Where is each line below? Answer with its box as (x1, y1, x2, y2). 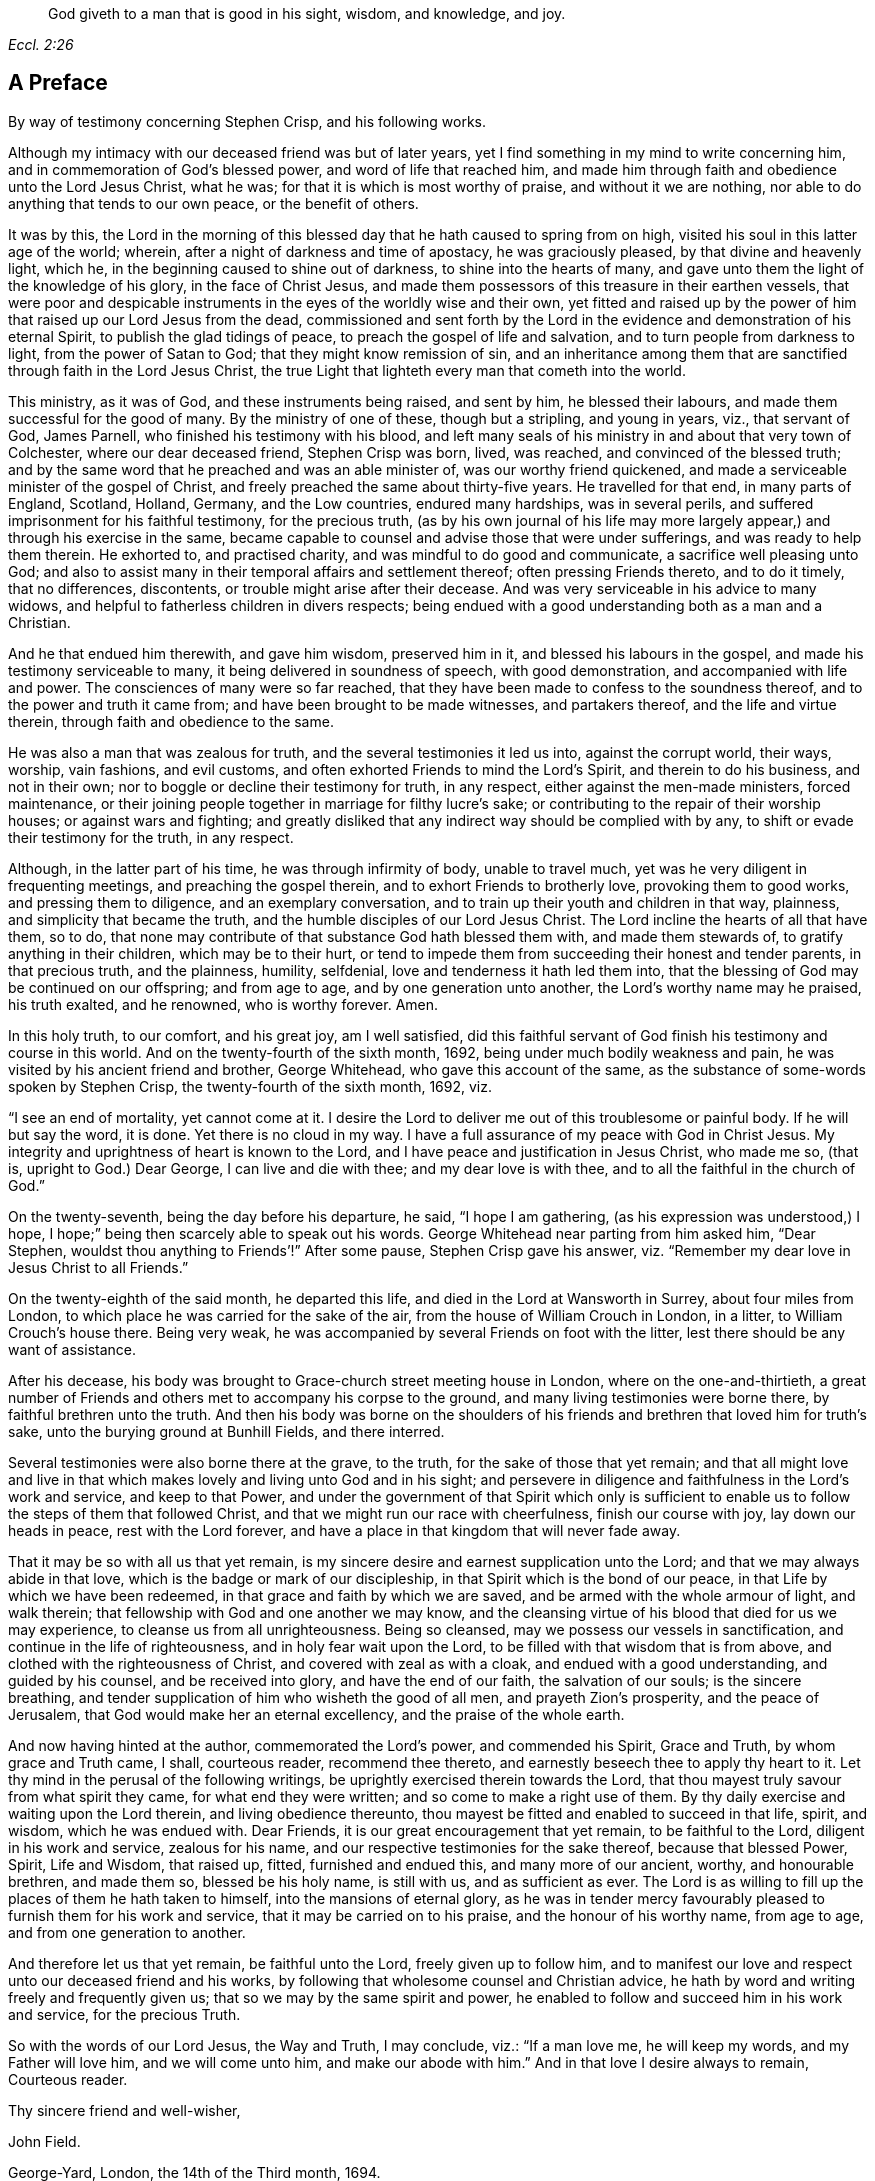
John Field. (8, 2132, 81, 2150)
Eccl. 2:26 (8, 36, 74, 53)
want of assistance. (8, 1340, 137, 1358)
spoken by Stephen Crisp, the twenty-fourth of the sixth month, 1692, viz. (8, 1077, 492, 1095)
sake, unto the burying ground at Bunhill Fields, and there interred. (8, 1422, 445, 1440)
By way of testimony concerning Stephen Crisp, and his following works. (8, 112, 486, 130)
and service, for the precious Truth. (8, 2005, 241, 2023)
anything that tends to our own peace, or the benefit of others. (8, 194, 419, 212)
